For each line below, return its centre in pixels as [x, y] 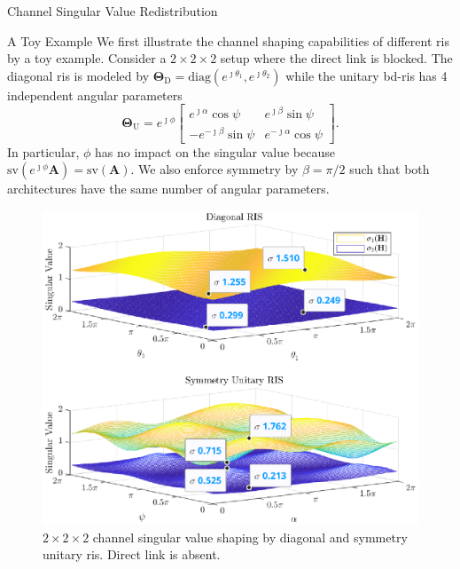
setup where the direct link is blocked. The [336, 58]
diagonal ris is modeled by [78, 75]
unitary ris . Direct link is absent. [132, 554]
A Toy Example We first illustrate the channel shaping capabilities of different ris [228, 40]
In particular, [43, 151]
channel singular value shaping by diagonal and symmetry [250, 537]
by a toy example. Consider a [87, 58]
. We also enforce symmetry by [214, 169]
